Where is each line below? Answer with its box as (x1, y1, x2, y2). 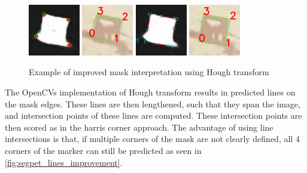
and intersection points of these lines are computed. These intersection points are (5, 109, 302, 122)
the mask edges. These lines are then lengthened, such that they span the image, (5, 97, 300, 110)
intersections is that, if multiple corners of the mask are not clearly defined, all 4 (5, 132, 300, 145)
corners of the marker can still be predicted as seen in (5, 144, 202, 156)
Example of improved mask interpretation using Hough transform (29, 66, 269, 78)
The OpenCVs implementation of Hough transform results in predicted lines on (5, 85, 296, 98)
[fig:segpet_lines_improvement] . (5, 156, 123, 168)
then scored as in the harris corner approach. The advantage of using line (5, 121, 273, 133)
